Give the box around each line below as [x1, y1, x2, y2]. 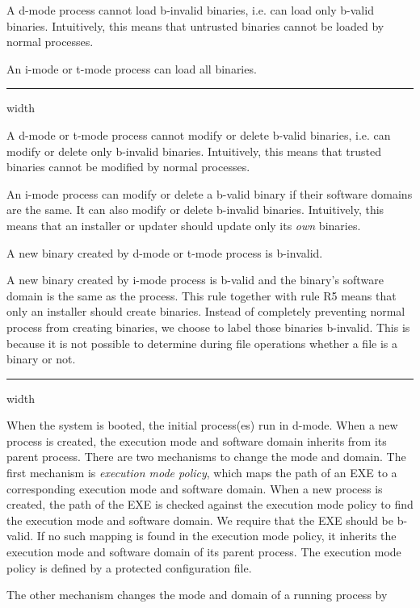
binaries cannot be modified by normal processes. [6, 158, 250, 175]
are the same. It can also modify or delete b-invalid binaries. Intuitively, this [6, 201, 384, 218]
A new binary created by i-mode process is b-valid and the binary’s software [6, 271, 384, 288]
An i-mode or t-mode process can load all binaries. [6, 60, 257, 77]
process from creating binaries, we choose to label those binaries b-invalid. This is [6, 318, 410, 335]
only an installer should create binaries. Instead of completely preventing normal [6, 303, 405, 320]
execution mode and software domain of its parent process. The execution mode [6, 543, 401, 560]
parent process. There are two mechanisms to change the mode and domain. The [6, 448, 406, 465]
